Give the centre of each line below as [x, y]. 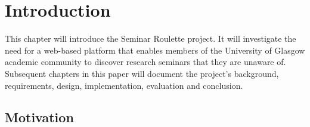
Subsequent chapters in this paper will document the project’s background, [142, 73]
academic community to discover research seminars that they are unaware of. [145, 62]
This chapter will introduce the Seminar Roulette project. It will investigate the [151, 38]
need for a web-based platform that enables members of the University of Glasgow [155, 50]
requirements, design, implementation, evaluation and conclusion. [124, 85]
